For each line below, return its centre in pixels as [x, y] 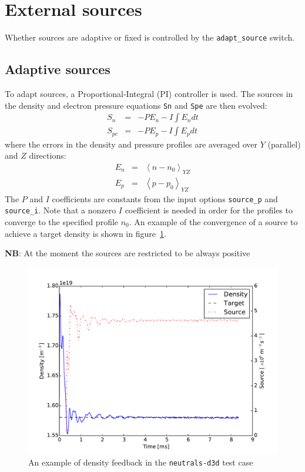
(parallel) [284, 144]
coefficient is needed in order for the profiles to [209, 210]
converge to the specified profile [62, 221]
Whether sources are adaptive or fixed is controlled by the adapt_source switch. [150, 37]
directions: [48, 155]
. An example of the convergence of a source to [213, 221]
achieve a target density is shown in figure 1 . [86, 233]
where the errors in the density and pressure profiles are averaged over [131, 144]
